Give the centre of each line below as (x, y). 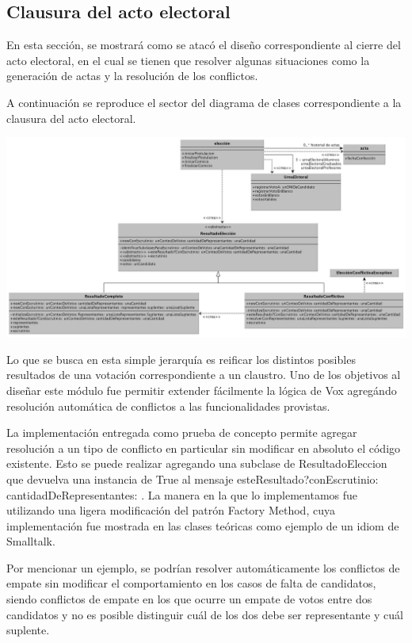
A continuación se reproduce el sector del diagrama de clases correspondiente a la (204, 102)
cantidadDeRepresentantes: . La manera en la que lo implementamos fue (182, 494)
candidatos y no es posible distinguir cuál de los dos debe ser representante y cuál (205, 614)
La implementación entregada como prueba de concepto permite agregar (182, 432)
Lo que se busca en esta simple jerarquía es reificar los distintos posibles (181, 359)
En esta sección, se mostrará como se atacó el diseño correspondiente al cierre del (204, 45)
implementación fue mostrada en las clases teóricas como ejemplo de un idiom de (203, 525)
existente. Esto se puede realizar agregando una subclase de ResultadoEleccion (197, 463)
